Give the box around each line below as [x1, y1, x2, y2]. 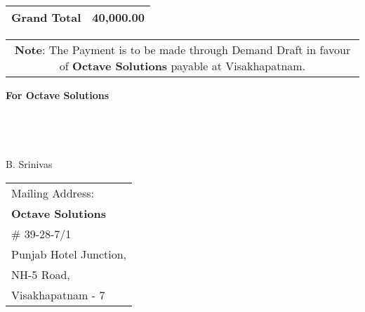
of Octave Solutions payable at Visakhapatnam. [59, 58, 306, 74]
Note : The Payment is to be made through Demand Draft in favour [14, 41, 351, 58]
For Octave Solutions [6, 88, 109, 102]
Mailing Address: [11, 184, 95, 201]
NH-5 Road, [11, 266, 70, 282]
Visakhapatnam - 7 [11, 286, 105, 303]
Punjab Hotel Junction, [11, 245, 127, 262]
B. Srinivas [6, 156, 53, 171]
